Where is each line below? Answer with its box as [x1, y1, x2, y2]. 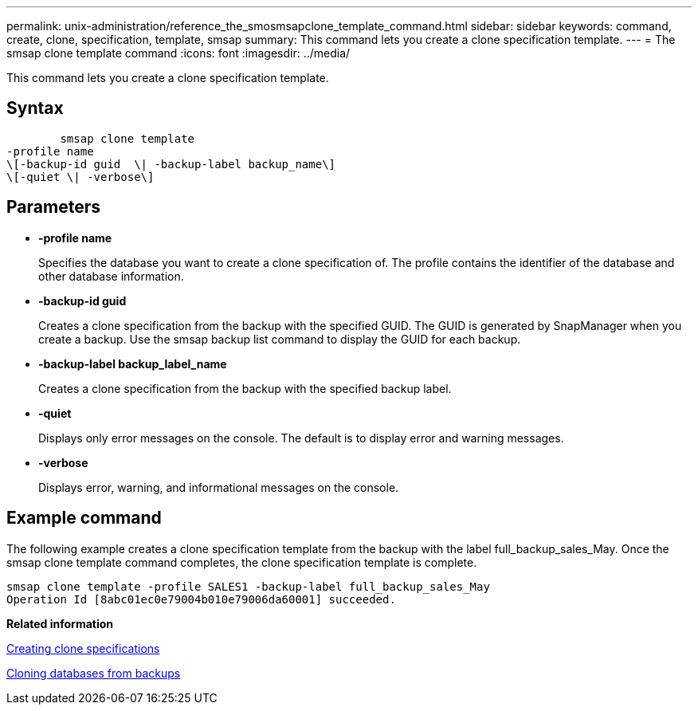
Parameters [6, 197, 100, 218]
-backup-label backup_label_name [38, 356, 227, 371]
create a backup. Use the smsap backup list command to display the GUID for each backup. [38, 332, 521, 346]
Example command [6, 508, 162, 528]
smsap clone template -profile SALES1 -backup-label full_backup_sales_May [6, 579, 490, 593]
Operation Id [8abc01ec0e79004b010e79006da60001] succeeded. [6, 592, 396, 606]
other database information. [38, 269, 184, 283]
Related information [6, 616, 114, 630]
